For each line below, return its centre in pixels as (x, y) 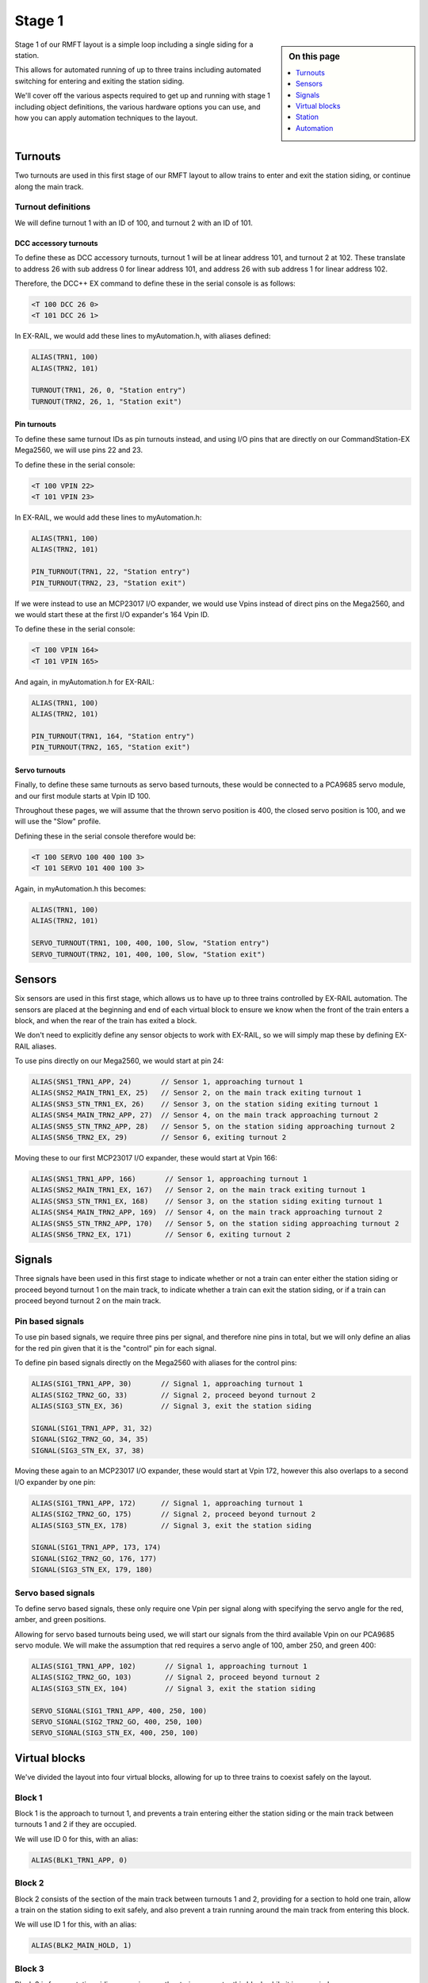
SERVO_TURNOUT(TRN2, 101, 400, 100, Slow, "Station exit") (148, 954)
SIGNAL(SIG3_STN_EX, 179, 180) (92, 1570)
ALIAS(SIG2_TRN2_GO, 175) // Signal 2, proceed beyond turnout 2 (174, 1514)
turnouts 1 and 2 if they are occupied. (76, 1824)
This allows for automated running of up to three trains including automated (138, 70)
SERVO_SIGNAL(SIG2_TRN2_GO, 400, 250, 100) (117, 1722)
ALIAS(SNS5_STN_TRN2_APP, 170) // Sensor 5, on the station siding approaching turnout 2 (215, 1223)
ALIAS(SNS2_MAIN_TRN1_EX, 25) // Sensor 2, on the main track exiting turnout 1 (197, 1093)
